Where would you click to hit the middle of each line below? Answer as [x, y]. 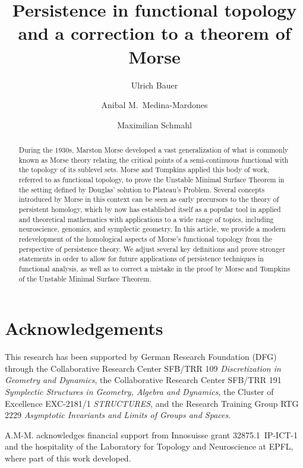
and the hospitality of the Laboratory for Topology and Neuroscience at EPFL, [149, 446]
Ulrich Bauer [154, 85]
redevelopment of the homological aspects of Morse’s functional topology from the [145, 238]
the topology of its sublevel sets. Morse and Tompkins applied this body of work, [144, 170]
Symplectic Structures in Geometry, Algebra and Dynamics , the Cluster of [139, 391]
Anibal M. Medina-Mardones [154, 105]
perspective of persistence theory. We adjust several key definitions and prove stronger [152, 249]
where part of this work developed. [68, 458]
